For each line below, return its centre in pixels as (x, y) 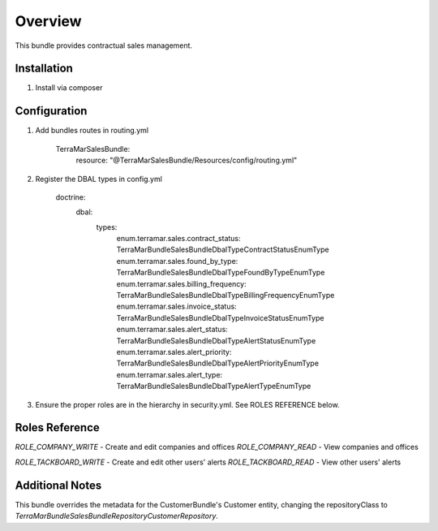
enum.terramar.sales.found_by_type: (177, 261)
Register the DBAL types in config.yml (99, 179)
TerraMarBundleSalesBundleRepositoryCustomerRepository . (117, 516)
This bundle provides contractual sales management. (104, 45)
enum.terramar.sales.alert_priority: (174, 352)
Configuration (51, 111)
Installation (44, 69)
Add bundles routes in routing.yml (92, 131)
